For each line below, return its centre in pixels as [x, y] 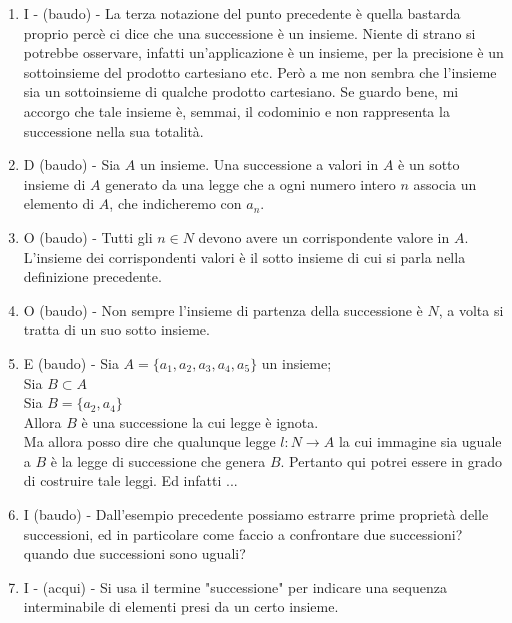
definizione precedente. [92, 276]
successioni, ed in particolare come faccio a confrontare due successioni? [243, 533]
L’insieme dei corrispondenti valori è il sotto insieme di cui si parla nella [244, 256]
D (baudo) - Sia [72, 164]
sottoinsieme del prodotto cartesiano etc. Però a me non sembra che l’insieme [260, 71]
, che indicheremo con [175, 203]
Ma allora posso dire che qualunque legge [149, 441]
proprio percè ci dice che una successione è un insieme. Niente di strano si [249, 32]
